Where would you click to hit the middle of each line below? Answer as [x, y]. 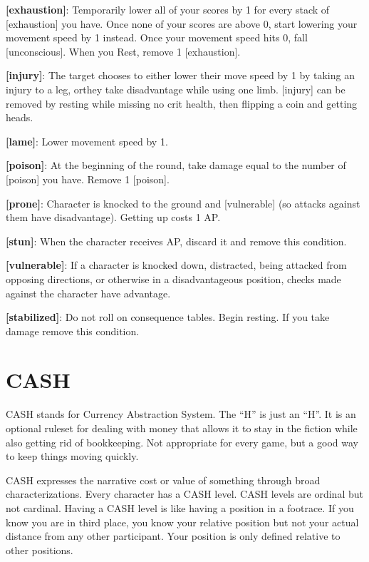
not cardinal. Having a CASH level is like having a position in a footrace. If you [180, 507]
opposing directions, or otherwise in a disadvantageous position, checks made [173, 279]
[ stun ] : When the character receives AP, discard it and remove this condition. [176, 241]
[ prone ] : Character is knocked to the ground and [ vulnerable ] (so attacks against [183, 203]
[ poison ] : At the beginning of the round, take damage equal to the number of [176, 165]
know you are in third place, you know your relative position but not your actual [182, 522]
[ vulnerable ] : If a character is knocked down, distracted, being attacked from [176, 265]
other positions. [40, 550]
